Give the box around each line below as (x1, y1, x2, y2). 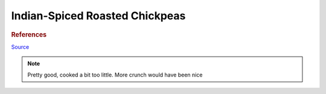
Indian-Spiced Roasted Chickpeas (11, 9, 186, 22)
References (11, 30, 47, 39)
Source (11, 43, 30, 51)
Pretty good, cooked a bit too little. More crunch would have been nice (27, 71, 203, 78)
